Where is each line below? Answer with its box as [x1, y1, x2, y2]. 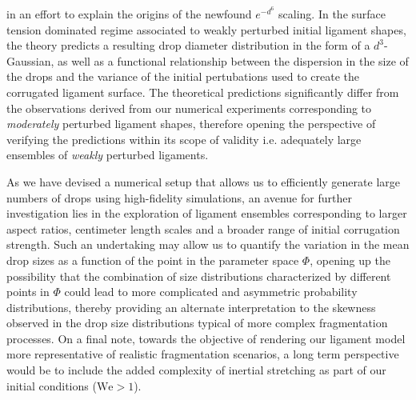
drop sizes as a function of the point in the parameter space [6, 251, 299, 268]
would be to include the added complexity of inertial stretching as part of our [6, 362, 386, 378]
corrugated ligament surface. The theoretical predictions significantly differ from [6, 83, 399, 100]
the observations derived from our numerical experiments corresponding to [6, 99, 372, 116]
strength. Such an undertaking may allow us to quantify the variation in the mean [6, 236, 410, 253]
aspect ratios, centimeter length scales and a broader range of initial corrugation [6, 220, 400, 237]
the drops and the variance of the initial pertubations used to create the [6, 68, 360, 85]
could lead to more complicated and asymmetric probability [64, 283, 358, 300]
